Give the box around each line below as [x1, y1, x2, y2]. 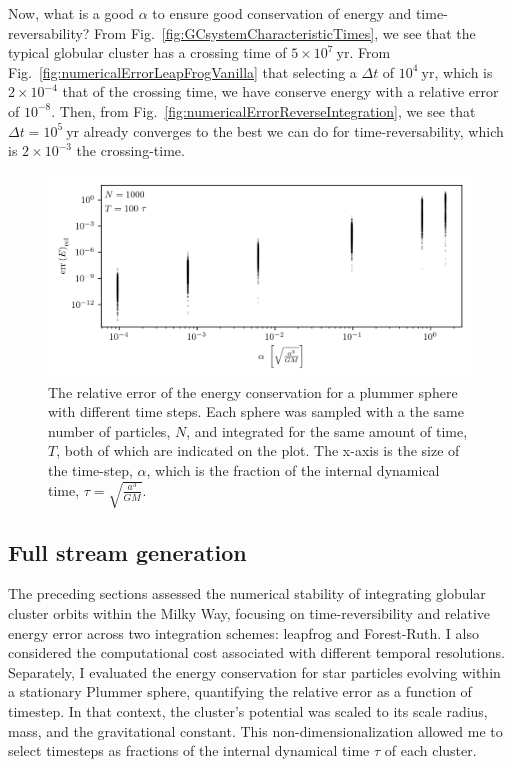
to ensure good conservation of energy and [152, 3, 412, 23]
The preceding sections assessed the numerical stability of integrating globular [8, 583, 486, 604]
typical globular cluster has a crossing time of [8, 42, 287, 63]
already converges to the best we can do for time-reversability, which [83, 120, 504, 141]
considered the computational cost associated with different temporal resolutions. [8, 642, 505, 663]
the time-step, [48, 460, 133, 481]
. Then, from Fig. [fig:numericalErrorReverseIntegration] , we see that [51, 100, 476, 121]
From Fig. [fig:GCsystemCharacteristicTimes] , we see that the [94, 22, 476, 43]
